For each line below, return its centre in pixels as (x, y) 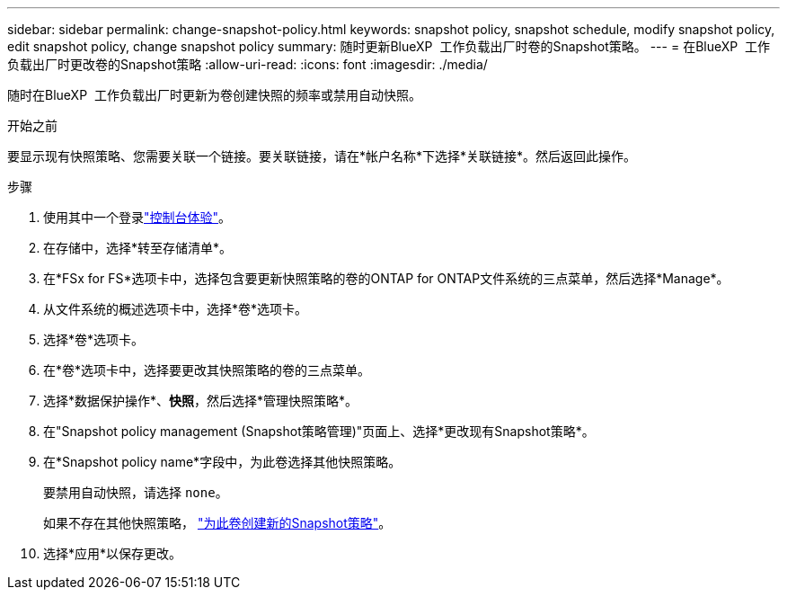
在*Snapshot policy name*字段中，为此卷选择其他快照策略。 (222, 462)
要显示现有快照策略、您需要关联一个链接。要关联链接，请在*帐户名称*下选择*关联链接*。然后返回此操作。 (322, 156)
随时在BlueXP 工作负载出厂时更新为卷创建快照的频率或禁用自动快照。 (214, 95)
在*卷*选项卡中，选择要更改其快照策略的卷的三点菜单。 (207, 370)
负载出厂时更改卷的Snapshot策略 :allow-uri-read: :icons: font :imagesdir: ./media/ (248, 64)
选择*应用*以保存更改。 (113, 553)
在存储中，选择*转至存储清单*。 (138, 248)
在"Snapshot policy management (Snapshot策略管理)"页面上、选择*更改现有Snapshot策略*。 (319, 431)
